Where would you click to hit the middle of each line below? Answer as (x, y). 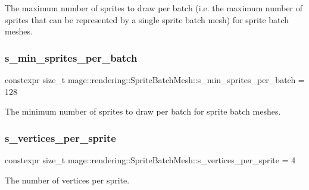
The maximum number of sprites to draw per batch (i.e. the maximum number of (154, 8)
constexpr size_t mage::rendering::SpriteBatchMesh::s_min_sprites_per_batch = (155, 80)
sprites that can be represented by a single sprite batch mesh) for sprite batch (147, 19)
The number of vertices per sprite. (67, 180)
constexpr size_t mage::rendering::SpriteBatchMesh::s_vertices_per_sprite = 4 (150, 160)
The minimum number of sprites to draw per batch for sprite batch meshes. (143, 111)
